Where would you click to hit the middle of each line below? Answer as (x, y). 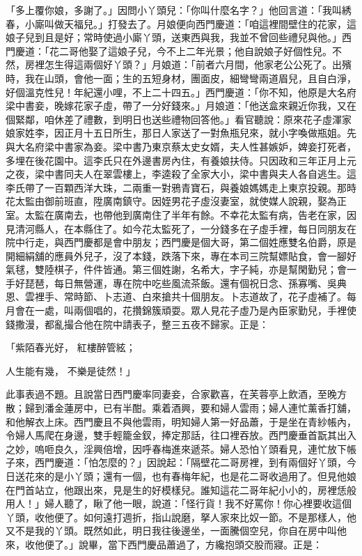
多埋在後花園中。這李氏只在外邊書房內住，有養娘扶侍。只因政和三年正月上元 (181, 160)
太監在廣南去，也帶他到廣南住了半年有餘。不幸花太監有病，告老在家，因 (190, 214)
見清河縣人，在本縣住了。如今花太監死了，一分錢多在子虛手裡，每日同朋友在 (181, 228)
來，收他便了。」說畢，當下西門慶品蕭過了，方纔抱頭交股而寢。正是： (164, 544)
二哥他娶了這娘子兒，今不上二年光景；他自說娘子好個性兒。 (195, 51)
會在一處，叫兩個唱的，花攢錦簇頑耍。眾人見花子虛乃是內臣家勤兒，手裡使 (186, 310)
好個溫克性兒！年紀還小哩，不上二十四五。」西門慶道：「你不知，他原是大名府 (181, 92)
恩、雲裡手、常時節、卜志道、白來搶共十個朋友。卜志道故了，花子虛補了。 (176, 296)
